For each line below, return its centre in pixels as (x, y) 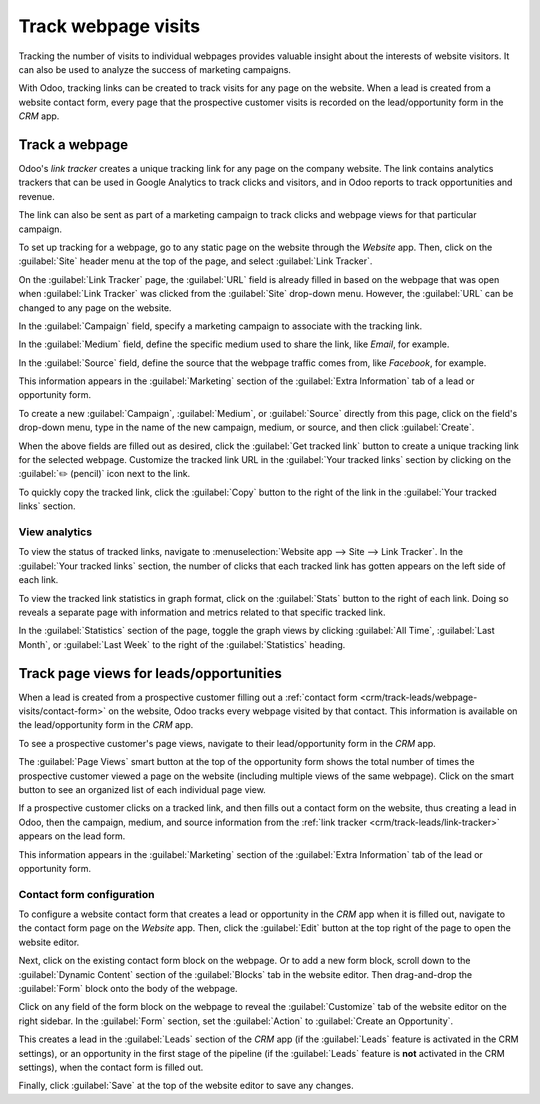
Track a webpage (73, 144)
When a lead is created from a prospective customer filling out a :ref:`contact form (188, 697)
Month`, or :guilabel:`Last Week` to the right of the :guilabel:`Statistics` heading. (182, 644)
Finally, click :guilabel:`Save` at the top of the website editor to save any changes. (186, 1086)
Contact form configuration (86, 894)
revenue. (36, 196)
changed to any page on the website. (95, 307)
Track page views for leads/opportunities (150, 673)
